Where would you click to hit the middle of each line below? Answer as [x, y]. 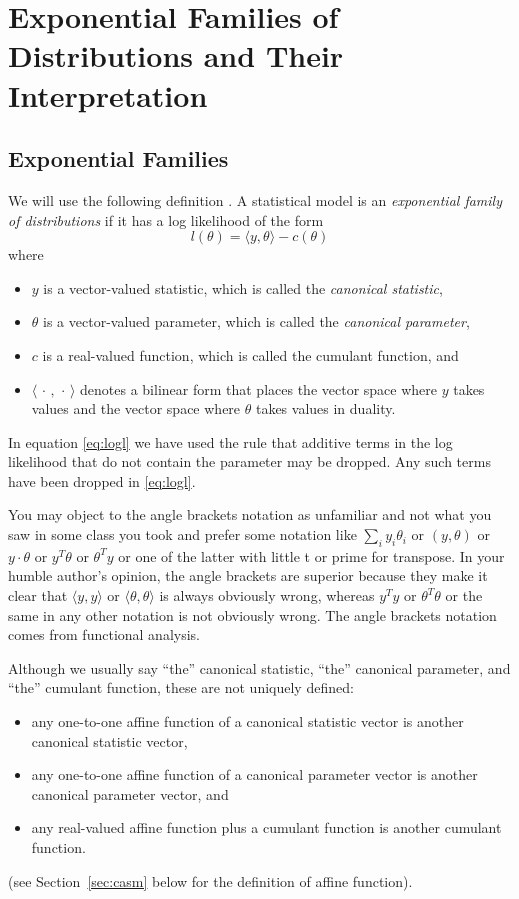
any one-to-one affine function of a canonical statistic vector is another [247, 721]
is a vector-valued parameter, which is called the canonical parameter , [256, 321]
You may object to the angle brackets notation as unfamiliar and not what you [250, 514]
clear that [38, 595]
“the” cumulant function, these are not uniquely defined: [181, 687]
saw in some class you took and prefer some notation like [182, 534]
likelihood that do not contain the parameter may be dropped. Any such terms [249, 461]
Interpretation [108, 94]
